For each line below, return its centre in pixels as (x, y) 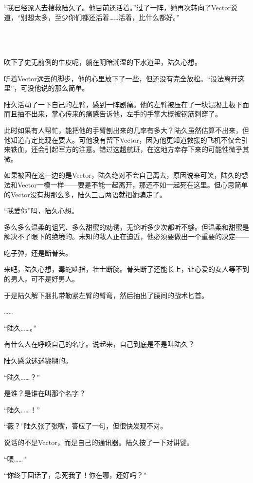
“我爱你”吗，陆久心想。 (41, 211)
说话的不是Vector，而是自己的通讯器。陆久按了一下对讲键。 (99, 442)
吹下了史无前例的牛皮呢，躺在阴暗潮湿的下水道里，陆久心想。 (103, 62)
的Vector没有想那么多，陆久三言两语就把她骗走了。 (85, 194)
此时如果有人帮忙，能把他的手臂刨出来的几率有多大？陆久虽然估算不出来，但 (126, 130)
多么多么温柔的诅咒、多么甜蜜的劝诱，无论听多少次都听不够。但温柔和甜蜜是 (126, 227)
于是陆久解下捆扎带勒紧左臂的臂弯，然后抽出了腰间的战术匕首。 (106, 295)
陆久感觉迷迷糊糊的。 (38, 361)
